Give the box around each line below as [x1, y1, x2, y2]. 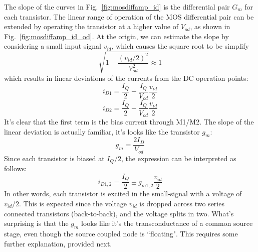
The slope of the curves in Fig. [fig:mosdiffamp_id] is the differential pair [4, 2, 230, 12]
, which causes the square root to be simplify [111, 41, 249, 51]
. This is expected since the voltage [19, 198, 127, 209]
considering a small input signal [4, 41, 101, 51]
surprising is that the [4, 218, 69, 228]
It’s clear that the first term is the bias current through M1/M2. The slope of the [4, 116, 254, 127]
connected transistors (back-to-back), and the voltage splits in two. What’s [4, 208, 234, 218]
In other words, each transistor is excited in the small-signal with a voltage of [4, 188, 242, 199]
